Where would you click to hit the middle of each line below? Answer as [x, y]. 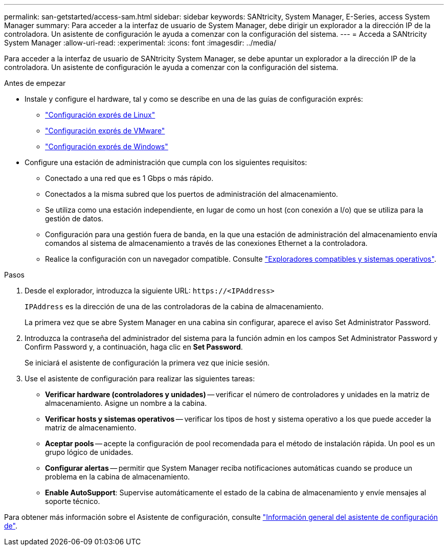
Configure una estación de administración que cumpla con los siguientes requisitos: [166, 162]
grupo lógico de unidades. [89, 452]
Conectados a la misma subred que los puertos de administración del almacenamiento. [192, 194]
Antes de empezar [35, 83]
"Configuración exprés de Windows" [107, 146]
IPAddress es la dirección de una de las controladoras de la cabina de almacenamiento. [174, 306]
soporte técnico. [73, 501]
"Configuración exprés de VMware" [105, 131]
